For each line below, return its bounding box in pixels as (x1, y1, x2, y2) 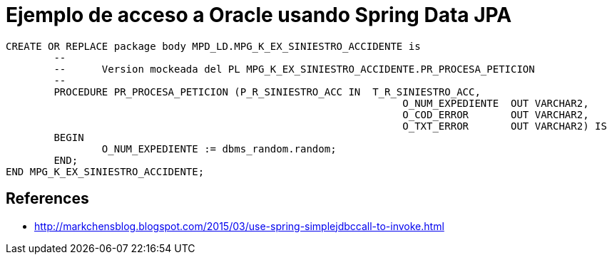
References (6, 189, 89, 208)
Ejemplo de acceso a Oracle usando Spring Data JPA (6, 3, 512, 27)
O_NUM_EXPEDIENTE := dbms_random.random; (101, 142, 337, 155)
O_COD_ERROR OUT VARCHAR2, (402, 108, 589, 120)
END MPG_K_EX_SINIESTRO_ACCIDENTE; (6, 165, 205, 177)
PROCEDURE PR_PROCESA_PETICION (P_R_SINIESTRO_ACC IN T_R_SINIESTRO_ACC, (53, 85, 481, 98)
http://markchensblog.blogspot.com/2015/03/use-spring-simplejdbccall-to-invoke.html (34, 219, 444, 232)
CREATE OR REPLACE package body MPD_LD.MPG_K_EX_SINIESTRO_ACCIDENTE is (6, 40, 421, 52)
